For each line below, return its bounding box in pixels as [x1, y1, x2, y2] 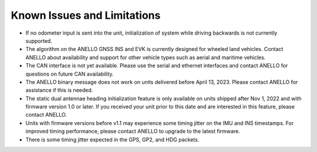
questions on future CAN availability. [25, 70, 114, 77]
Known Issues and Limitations [11, 9, 161, 22]
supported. [25, 37, 52, 44]
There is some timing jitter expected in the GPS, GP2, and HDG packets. [25, 136, 200, 143]
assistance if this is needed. [25, 87, 93, 94]
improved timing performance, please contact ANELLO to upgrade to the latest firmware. [25, 128, 240, 135]
